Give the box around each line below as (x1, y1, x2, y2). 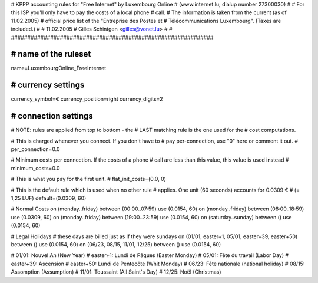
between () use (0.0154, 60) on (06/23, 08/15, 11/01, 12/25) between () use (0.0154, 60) (11, 241, 221, 248)
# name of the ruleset (11, 49, 91, 59)
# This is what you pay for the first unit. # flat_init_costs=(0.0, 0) (11, 176, 166, 183)
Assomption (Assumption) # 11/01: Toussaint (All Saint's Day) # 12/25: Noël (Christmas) (11, 268, 221, 275)
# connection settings (11, 111, 94, 121)
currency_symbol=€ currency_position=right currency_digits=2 (11, 96, 163, 103)
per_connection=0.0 (11, 146, 60, 153)
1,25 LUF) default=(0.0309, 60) (11, 195, 87, 202)
